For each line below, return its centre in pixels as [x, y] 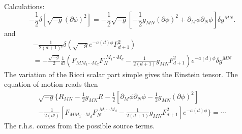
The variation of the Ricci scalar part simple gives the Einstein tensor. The [121, 74]
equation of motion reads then [51, 84]
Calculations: [24, 6]
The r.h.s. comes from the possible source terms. [80, 125]
